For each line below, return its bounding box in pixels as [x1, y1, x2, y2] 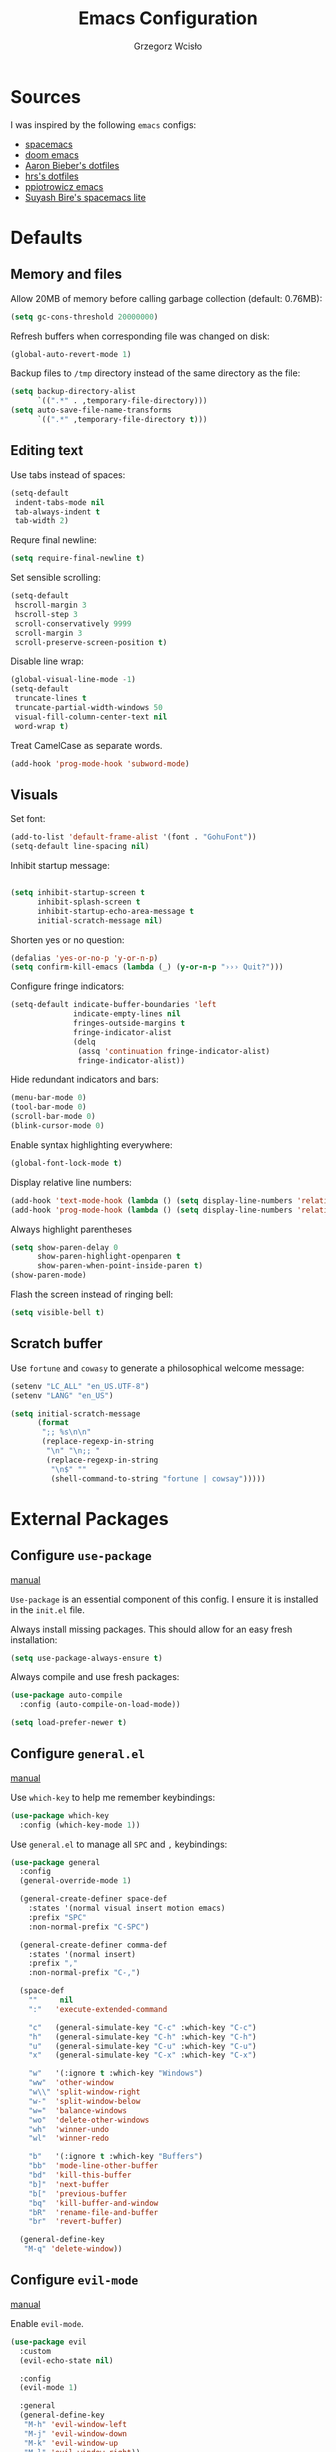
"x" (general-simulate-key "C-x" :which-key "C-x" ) [28, 2050, 257, 2061]
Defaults [10, 226, 83, 249]
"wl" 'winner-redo [28, 2133, 110, 2144]
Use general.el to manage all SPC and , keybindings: [10, 1838, 228, 1850]
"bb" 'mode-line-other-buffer [28, 2161, 159, 2171]
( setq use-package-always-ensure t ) [10, 1653, 163, 1663]
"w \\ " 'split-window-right [28, 2087, 141, 2097]
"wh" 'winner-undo [28, 2124, 110, 2134]
